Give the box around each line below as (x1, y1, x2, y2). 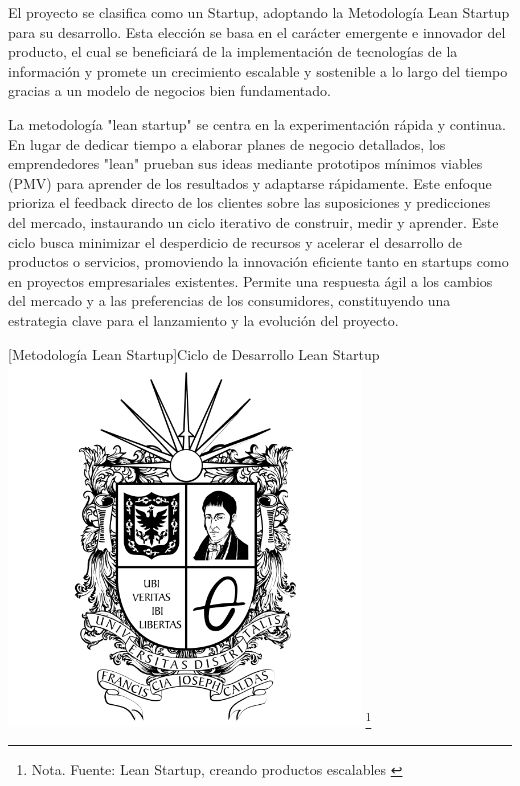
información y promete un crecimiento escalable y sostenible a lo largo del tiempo (8, 60, 508, 81)
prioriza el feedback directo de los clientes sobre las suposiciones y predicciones (8, 192, 491, 213)
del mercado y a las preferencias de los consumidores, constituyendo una (8, 290, 451, 311)
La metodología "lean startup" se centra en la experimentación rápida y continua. (8, 113, 506, 134)
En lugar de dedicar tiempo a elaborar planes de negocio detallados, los (8, 133, 446, 154)
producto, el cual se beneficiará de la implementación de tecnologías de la (8, 41, 458, 62)
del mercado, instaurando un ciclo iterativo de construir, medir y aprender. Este (8, 211, 499, 232)
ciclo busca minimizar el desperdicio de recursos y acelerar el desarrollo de (8, 231, 463, 252)
